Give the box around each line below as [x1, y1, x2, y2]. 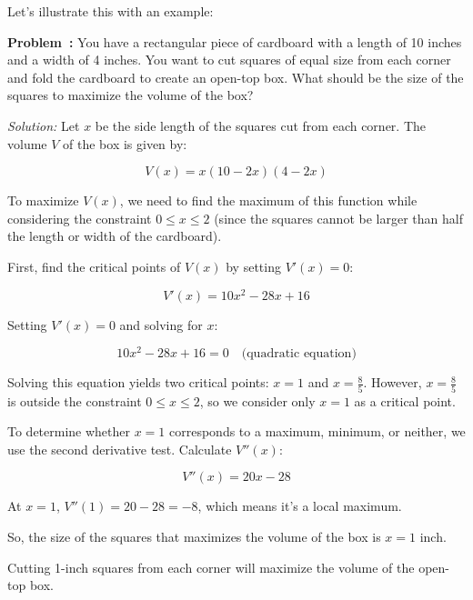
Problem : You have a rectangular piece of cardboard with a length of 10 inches [7, 32, 462, 51]
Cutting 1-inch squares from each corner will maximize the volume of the [7, 557, 415, 576]
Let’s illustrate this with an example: [7, 2, 214, 20]
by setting [226, 256, 281, 275]
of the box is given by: [63, 134, 187, 153]
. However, [363, 373, 422, 392]
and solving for [119, 315, 203, 334]
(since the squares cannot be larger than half [214, 208, 463, 227]
